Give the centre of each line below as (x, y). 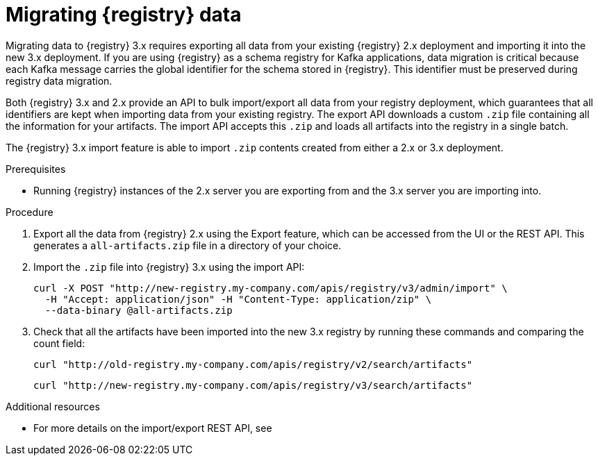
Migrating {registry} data (124, 15)
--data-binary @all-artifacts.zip (139, 310)
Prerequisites (36, 169)
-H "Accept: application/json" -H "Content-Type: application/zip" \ (238, 299)
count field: (59, 343)
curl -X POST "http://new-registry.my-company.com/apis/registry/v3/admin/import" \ (271, 288)
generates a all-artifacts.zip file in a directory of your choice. (188, 245)
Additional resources (53, 406)
